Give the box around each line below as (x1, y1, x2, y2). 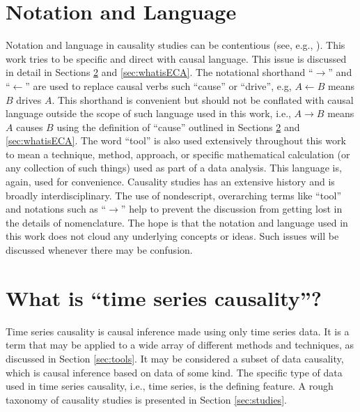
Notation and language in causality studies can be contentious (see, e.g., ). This (6, 38, 345, 52)
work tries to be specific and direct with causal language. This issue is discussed (6, 51, 347, 66)
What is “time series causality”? (6, 283, 322, 312)
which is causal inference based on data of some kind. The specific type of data (6, 365, 343, 379)
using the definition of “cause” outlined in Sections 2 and (56, 119, 300, 134)
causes (16, 119, 43, 134)
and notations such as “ (6, 201, 107, 216)
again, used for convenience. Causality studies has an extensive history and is (6, 174, 335, 189)
